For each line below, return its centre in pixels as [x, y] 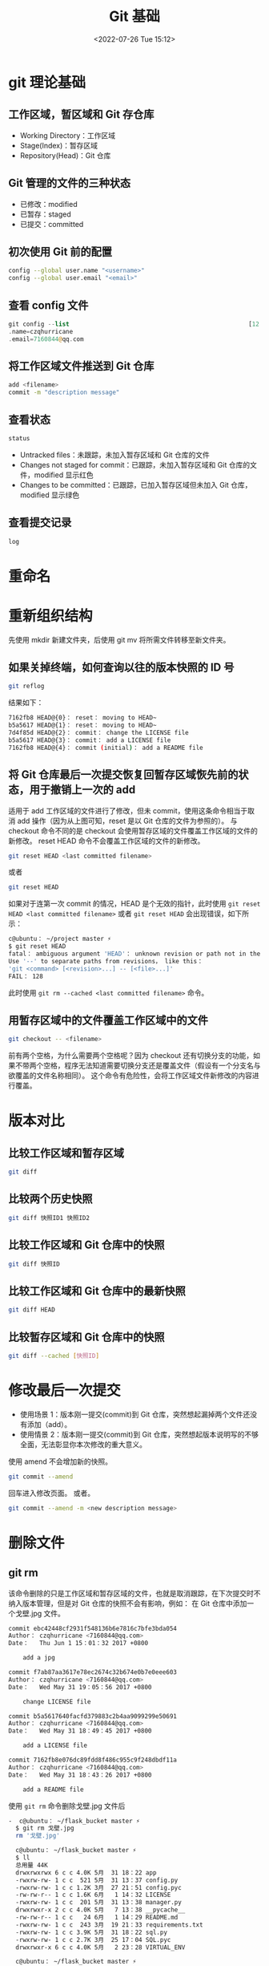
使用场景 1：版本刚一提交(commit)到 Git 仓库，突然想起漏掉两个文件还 [135, 1414]
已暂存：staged [46, 214]
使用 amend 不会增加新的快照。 [60, 1461]
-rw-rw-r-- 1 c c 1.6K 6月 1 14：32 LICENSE [93, 1895]
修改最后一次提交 [65, 1390]
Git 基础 [134, 16]
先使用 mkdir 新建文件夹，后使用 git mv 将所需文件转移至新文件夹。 [119, 639]
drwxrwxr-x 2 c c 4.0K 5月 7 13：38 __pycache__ [100, 1910]
